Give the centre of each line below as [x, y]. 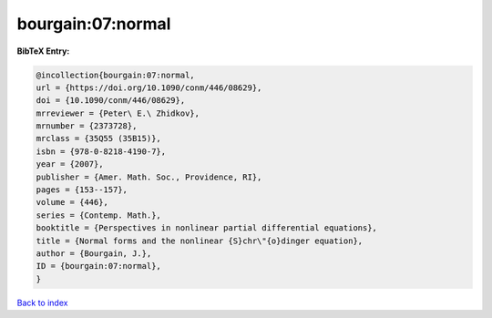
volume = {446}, [72, 202]
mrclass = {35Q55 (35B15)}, [98, 138]
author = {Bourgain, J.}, [94, 254]
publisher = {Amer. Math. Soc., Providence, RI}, [149, 177]
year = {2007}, [70, 164]
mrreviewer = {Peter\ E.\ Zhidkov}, [118, 113]
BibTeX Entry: [43, 51]
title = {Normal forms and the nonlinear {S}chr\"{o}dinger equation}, [200, 241]
